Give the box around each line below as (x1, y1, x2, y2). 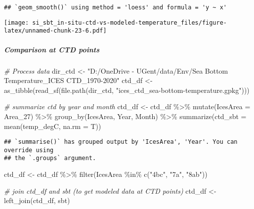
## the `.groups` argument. (4, 155, 96, 162)
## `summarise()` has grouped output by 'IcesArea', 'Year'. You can (4, 138, 238, 146)
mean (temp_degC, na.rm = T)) (4, 121, 101, 131)
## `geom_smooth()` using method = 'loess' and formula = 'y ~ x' (4, 4, 227, 11)
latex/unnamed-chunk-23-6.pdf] (4, 27, 107, 35)
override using (4, 146, 54, 154)
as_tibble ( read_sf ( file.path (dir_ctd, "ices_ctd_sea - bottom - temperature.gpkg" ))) (4, 84, 250, 95)
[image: (4, 19, 29, 26)
